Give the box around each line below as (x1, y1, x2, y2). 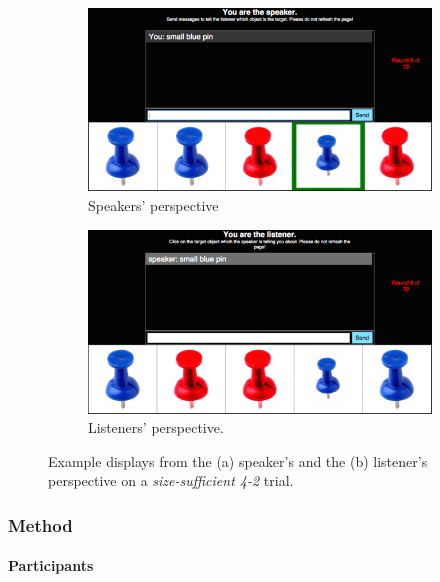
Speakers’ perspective (88, 195, 219, 216)
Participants (8, 555, 94, 576)
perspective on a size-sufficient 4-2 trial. (48, 470, 294, 491)
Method (8, 512, 73, 537)
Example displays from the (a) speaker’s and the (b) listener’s (48, 450, 428, 471)
